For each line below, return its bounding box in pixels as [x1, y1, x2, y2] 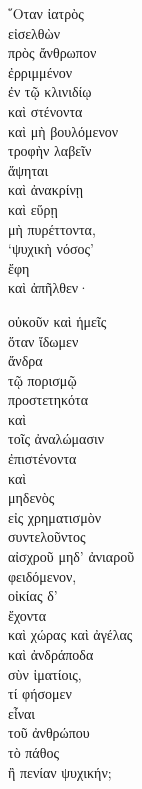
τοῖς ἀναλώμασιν [8, 428, 105, 449]
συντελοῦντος [8, 526, 86, 547]
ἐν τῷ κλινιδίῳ [8, 81, 92, 102]
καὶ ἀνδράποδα [8, 644, 94, 664]
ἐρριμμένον [8, 61, 73, 82]
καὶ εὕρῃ [8, 198, 58, 219]
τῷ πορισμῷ [8, 369, 77, 390]
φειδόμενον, [8, 565, 77, 586]
